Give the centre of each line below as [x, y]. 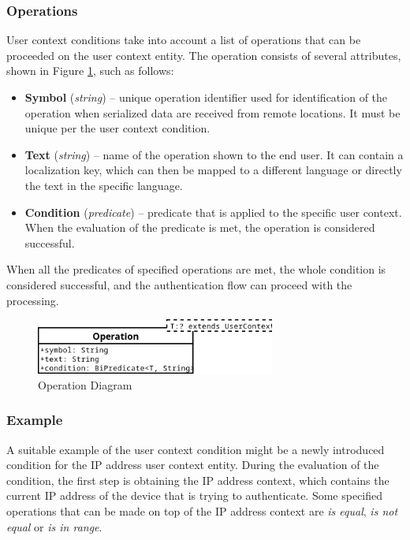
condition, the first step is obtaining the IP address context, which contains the [198, 480]
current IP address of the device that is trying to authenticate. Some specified [195, 495]
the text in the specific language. [104, 185]
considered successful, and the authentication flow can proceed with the [179, 284]
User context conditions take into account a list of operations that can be [184, 40]
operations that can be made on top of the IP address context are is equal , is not [202, 511]
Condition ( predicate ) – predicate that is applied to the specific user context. [213, 212]
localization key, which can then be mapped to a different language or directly [213, 170]
